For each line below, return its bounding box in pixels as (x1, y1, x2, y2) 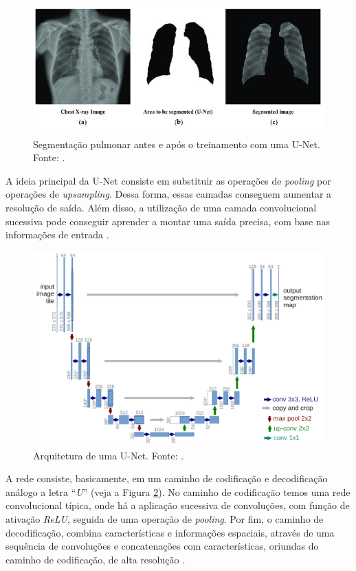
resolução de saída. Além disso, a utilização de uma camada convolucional (5, 200, 317, 214)
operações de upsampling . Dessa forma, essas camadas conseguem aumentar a (5, 187, 332, 201)
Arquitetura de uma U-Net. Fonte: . (33, 448, 184, 462)
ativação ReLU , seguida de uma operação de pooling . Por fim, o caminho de (5, 512, 324, 526)
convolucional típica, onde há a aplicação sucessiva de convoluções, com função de (5, 498, 350, 512)
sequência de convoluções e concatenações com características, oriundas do (5, 539, 319, 553)
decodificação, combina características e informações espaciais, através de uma (5, 525, 335, 539)
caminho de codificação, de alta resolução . (5, 552, 186, 566)
